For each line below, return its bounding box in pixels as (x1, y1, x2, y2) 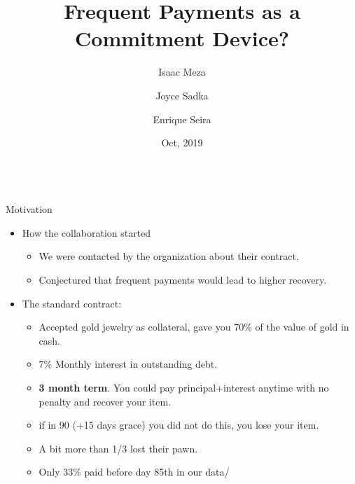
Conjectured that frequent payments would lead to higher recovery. (39, 272, 327, 287)
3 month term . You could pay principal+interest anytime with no (39, 380, 329, 395)
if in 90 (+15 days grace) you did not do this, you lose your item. (39, 417, 319, 432)
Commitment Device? (75, 24, 289, 53)
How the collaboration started (22, 225, 151, 240)
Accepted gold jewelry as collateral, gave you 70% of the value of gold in (39, 319, 349, 334)
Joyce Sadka (155, 88, 209, 102)
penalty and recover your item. (39, 394, 171, 408)
